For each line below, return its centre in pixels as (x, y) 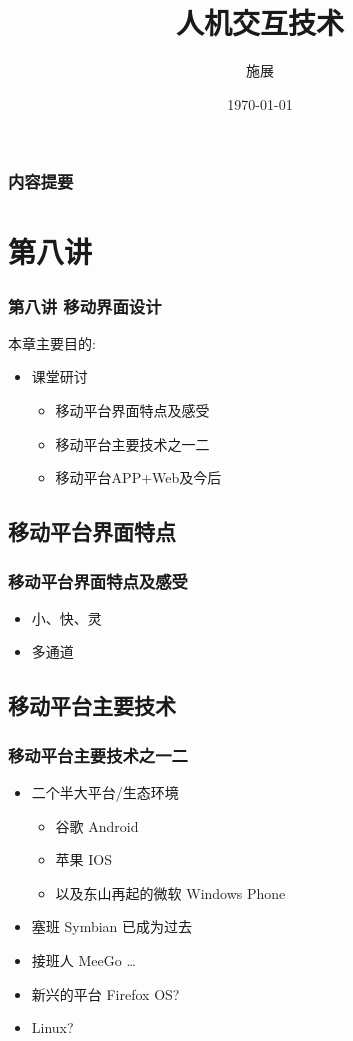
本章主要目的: (52, 342)
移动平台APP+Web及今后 (138, 477)
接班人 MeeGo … (83, 959)
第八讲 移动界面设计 (85, 305)
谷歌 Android (97, 825)
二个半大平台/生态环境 (105, 791)
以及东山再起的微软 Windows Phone (170, 892)
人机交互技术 (259, 22)
